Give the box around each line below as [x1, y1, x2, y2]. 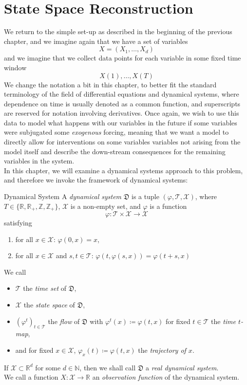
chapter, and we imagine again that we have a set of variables [4, 36, 188, 46]
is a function [150, 201, 187, 211]
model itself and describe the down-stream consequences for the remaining [4, 146, 226, 156]
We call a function [4, 372, 58, 382]
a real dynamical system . [146, 362, 219, 372]
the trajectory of [138, 345, 186, 355]
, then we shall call [79, 362, 136, 372]
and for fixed [15, 345, 54, 355]
